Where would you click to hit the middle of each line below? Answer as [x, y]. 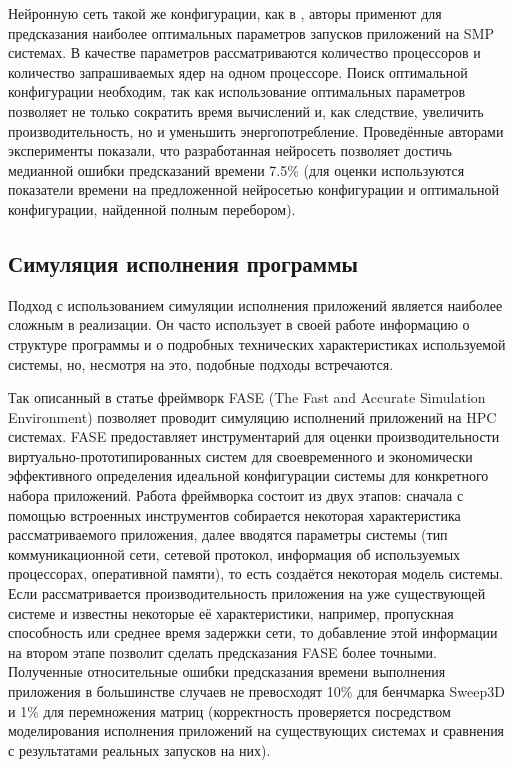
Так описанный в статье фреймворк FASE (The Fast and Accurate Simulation [247, 397]
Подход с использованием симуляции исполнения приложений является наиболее [255, 304]
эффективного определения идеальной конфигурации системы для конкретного [248, 475]
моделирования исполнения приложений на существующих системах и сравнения [256, 730]
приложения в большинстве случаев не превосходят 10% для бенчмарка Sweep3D [256, 691]
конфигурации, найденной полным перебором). [152, 208]
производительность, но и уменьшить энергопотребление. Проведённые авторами [256, 130]
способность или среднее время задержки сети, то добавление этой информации [253, 632]
